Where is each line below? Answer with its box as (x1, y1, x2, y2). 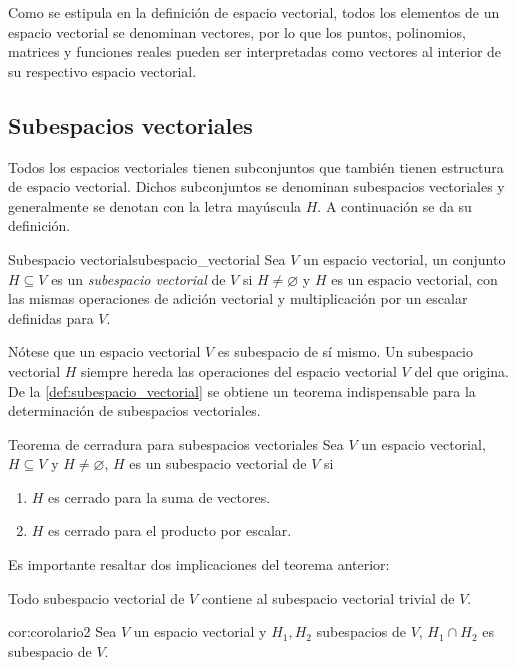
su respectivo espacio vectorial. (8, 60, 197, 81)
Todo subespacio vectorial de (8, 587, 185, 608)
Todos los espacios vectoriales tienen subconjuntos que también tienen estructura (8, 156, 504, 177)
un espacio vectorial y (133, 621, 267, 642)
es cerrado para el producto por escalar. (48, 520, 292, 541)
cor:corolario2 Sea (8, 621, 117, 642)
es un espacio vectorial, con (331, 268, 498, 289)
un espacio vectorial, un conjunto (303, 248, 506, 269)
